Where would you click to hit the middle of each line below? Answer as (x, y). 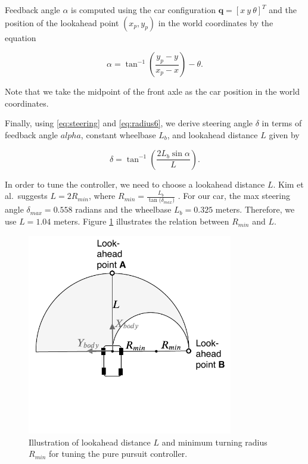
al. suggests (26, 196)
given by (284, 134)
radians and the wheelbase (123, 209)
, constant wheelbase (118, 134)
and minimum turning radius (214, 442)
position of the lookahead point (62, 22)
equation (21, 37)
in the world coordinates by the (216, 22)
